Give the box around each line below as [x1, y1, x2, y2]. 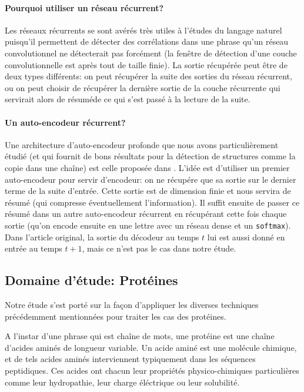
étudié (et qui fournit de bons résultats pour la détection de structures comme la [5, 150, 296, 162]
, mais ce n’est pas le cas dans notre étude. [82, 242, 236, 254]
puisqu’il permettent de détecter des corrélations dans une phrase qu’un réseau [5, 35, 289, 48]
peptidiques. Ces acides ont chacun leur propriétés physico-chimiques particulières [5, 364, 299, 376]
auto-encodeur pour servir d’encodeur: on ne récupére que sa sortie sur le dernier [5, 173, 296, 185]
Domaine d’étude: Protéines [5, 271, 178, 289]
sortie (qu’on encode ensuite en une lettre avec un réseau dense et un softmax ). [5, 219, 291, 231]
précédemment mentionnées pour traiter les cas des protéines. [5, 310, 226, 322]
